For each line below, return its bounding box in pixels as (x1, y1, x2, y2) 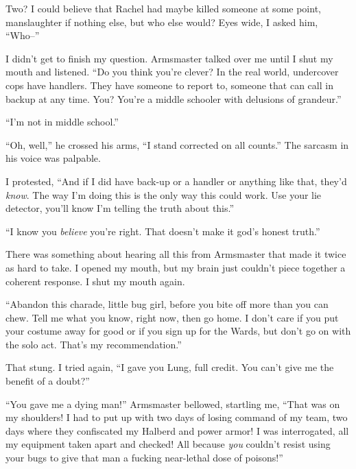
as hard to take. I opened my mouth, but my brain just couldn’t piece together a (5, 260, 346, 274)
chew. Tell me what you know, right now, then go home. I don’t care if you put (5, 310, 339, 324)
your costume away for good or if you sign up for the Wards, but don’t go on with (5, 324, 351, 338)
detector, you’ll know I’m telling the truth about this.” (5, 201, 235, 215)
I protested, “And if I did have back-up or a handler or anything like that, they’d (5, 173, 347, 188)
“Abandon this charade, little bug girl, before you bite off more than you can (5, 297, 329, 311)
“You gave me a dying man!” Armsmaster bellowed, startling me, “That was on (5, 396, 340, 411)
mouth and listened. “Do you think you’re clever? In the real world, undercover (5, 64, 339, 79)
